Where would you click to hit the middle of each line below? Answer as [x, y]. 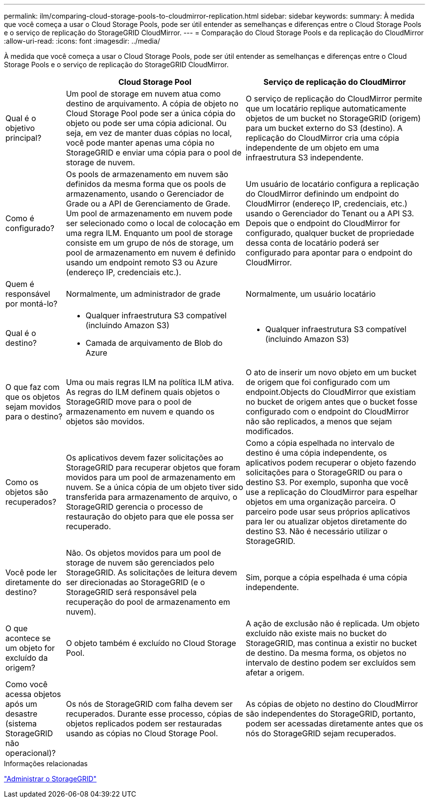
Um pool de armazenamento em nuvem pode [149, 213]
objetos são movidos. [105, 421]
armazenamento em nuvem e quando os [140, 412]
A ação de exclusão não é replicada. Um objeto [333, 623]
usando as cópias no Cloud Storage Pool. [142, 733]
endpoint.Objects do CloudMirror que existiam [331, 392]
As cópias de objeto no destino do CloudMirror [332, 704]
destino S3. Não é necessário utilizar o [317, 531]
